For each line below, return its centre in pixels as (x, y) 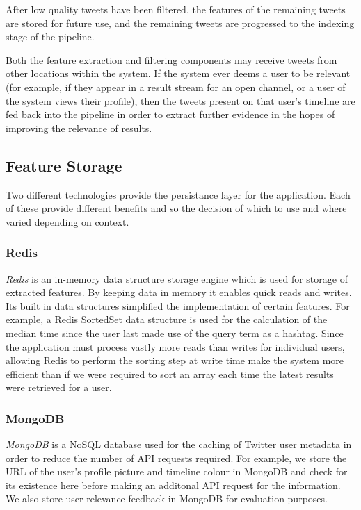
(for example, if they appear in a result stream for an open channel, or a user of (176, 87)
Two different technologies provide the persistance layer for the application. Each (178, 194)
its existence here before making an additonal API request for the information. (173, 485)
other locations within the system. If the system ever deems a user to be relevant (178, 73)
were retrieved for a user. (59, 387)
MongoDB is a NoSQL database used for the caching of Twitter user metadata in (179, 444)
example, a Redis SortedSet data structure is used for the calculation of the (167, 319)
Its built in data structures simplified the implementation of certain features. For (178, 305)
